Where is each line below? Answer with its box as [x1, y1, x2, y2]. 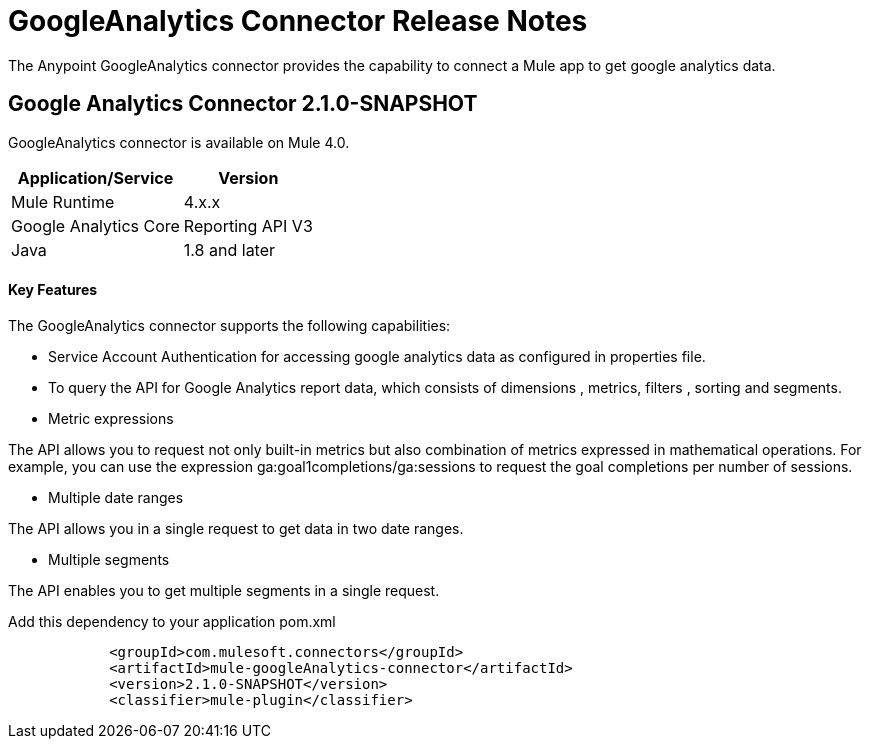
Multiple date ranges [48, 488, 184, 506]
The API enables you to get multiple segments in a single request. [8, 581, 440, 599]
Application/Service [17, 167, 174, 188]
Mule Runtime [11, 191, 115, 212]
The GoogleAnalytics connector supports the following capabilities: [8, 316, 451, 334]
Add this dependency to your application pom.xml [8, 612, 336, 630]
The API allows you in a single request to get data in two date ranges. [8, 519, 464, 537]
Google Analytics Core [11, 215, 180, 236]
